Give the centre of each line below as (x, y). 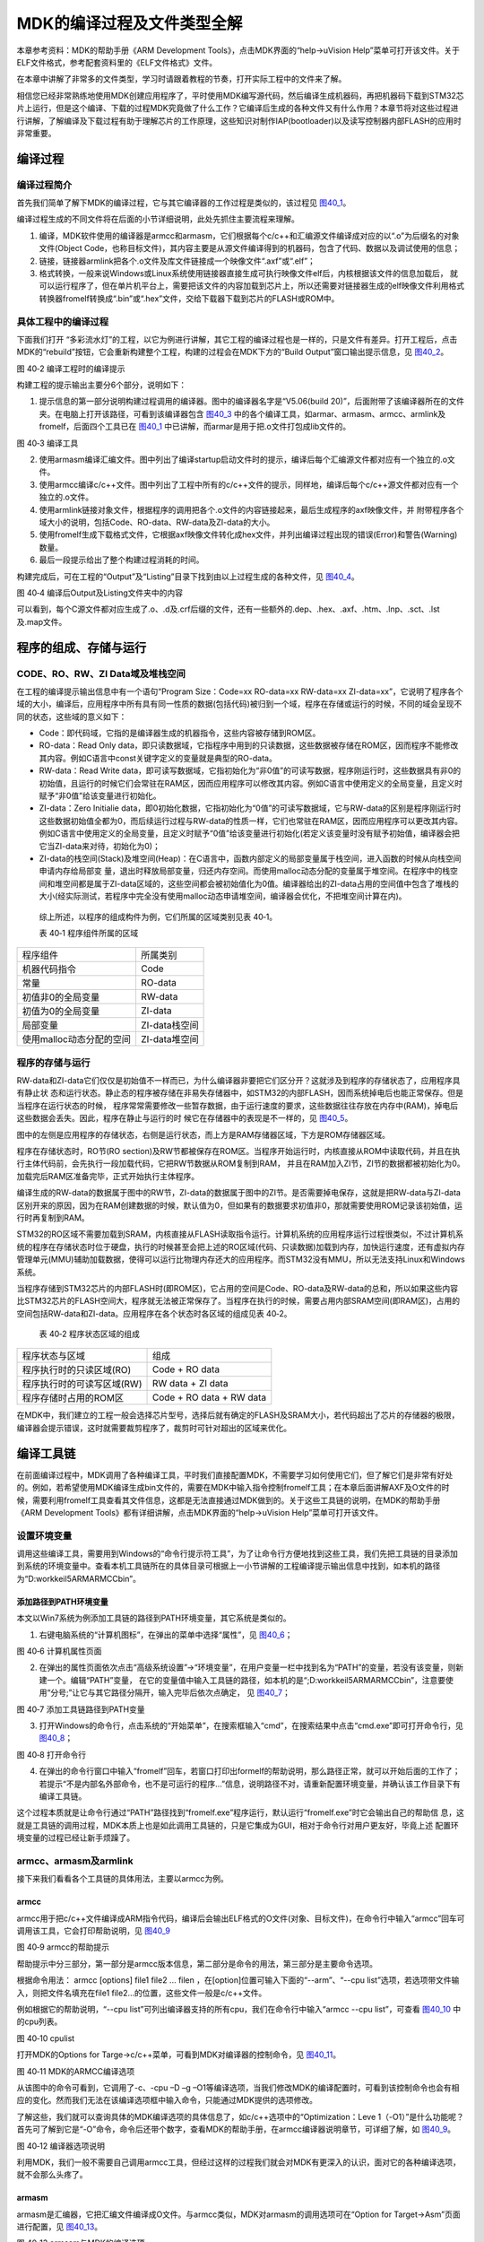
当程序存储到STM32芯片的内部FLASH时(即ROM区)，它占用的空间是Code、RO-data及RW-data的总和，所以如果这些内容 (238, 1288)
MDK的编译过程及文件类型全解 (130, 23)
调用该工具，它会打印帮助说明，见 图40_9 (93, 1931)
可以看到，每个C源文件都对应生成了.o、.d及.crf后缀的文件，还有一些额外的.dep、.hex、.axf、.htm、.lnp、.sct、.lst (228, 609)
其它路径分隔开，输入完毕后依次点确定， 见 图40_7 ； (193, 1693)
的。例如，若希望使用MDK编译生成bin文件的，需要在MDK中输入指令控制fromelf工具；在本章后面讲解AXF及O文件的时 (233, 1488)
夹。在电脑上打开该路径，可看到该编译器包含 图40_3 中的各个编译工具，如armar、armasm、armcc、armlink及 (242, 413)
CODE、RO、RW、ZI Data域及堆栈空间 (101, 673)
